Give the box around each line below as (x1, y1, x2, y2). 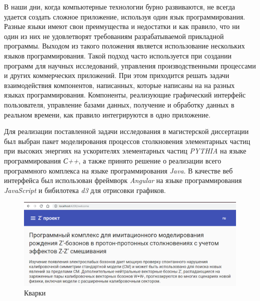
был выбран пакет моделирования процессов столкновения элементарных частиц (4, 135, 250, 146)
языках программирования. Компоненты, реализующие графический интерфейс (4, 89, 246, 100)
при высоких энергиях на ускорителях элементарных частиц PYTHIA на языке (4, 145, 246, 156)
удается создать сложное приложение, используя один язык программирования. (4, 11, 245, 21)
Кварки (24, 287, 46, 298)
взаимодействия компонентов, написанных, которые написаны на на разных (4, 79, 235, 90)
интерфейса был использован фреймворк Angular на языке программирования (4, 175, 242, 185)
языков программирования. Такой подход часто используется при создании (4, 50, 232, 60)
